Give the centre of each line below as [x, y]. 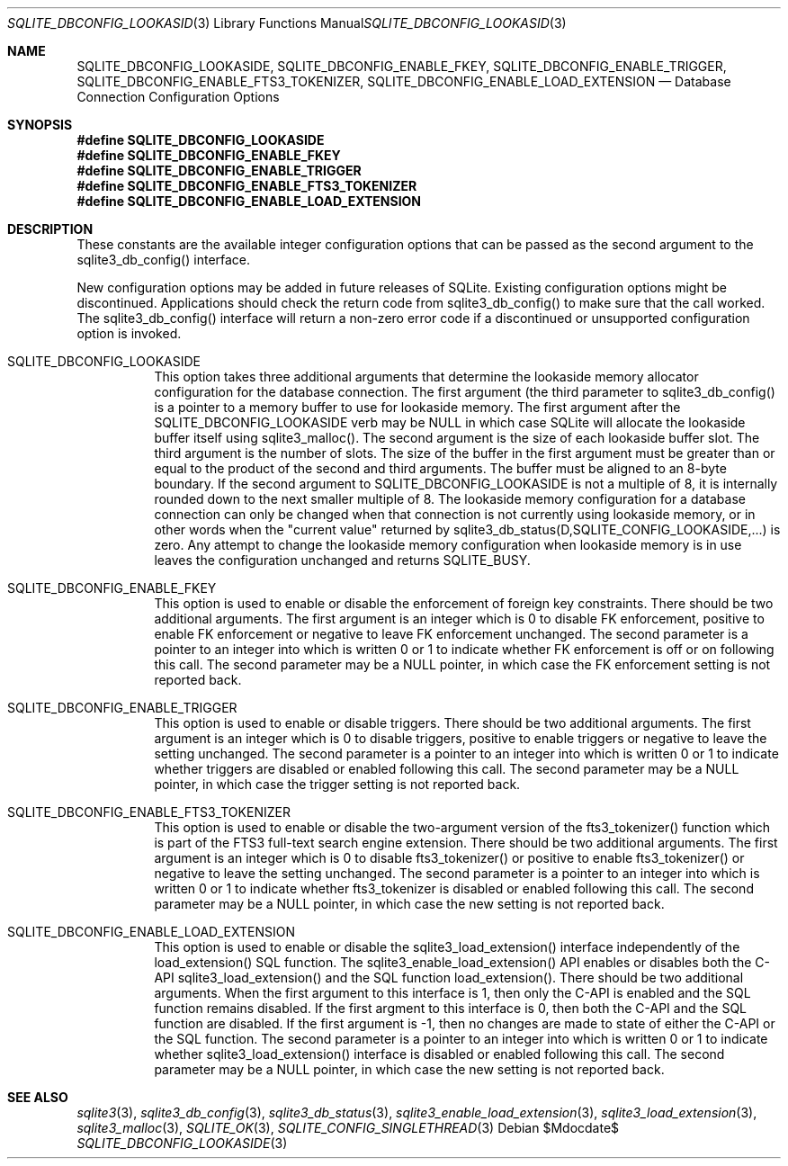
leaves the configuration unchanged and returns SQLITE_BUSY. [342, 560]
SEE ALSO [38, 1097]
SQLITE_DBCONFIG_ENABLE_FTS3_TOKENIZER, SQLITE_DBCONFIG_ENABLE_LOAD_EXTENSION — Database [404, 81]
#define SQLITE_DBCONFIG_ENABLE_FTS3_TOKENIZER [247, 186]
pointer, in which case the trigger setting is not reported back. [337, 784]
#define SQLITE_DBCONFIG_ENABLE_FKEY [209, 155]
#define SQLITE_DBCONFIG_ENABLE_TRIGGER [219, 170]
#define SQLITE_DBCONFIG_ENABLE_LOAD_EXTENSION [249, 201]
